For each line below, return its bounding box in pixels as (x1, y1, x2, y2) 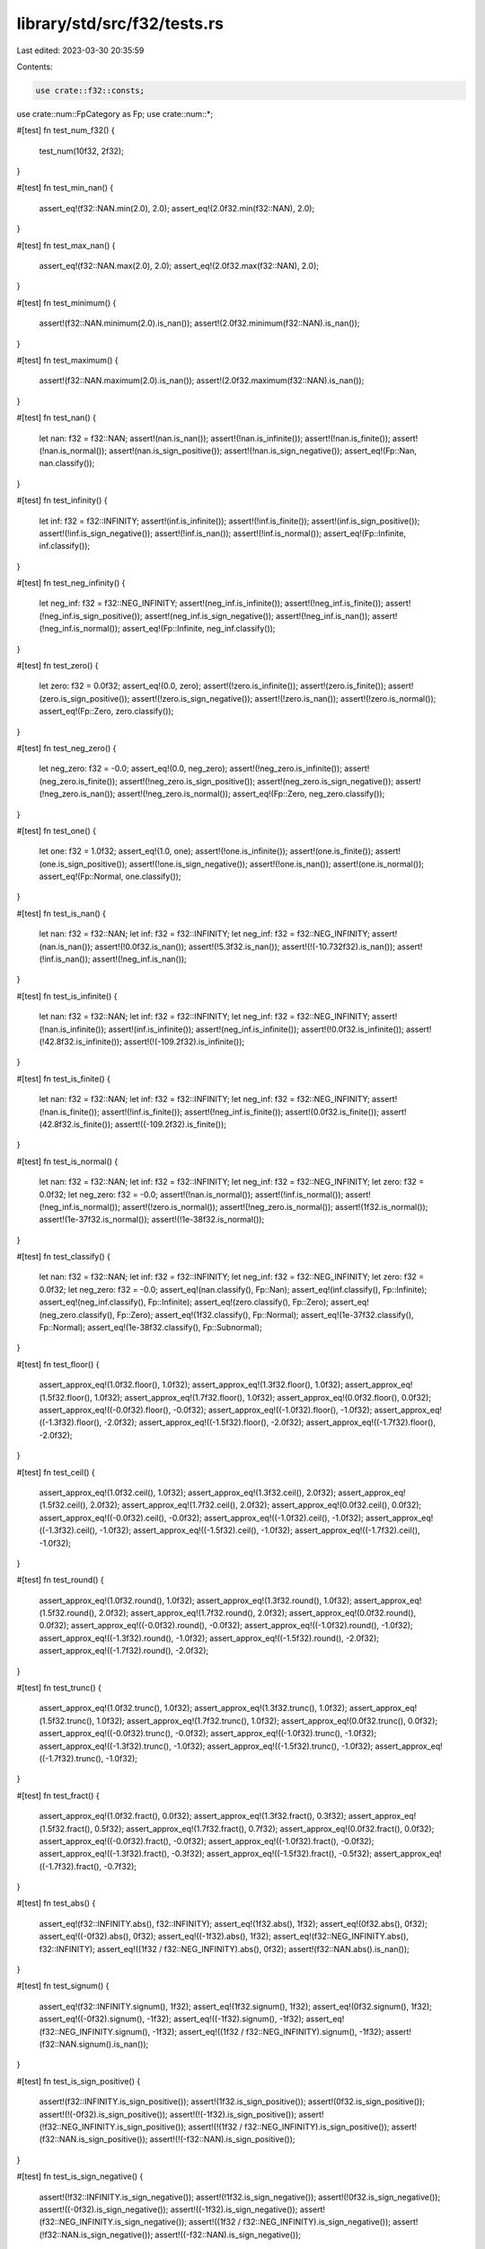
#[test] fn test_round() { (16, 1574, 105, 1585)
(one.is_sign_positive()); (39, 858, 128, 869)
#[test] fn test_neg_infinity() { (16, 578, 126, 588)
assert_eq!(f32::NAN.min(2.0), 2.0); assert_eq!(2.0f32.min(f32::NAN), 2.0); (39, 202, 315, 213)
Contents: (16, 61, 53, 72)
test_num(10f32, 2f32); (39, 145, 125, 157)
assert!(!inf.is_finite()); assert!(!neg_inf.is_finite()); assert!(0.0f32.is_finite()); (101, 1107, 380, 1117)
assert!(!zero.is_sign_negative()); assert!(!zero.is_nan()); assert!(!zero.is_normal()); (131, 693, 436, 703)
